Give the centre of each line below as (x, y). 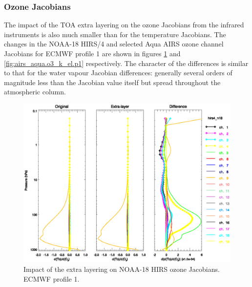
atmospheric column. (35, 92)
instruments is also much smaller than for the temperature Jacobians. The (115, 34)
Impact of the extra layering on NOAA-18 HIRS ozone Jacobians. (122, 269)
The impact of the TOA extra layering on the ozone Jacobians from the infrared (124, 25)
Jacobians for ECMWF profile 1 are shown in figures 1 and (92, 53)
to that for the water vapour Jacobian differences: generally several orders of (118, 73)
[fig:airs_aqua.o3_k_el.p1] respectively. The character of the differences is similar (126, 63)
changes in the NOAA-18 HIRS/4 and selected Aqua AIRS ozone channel (114, 44)
